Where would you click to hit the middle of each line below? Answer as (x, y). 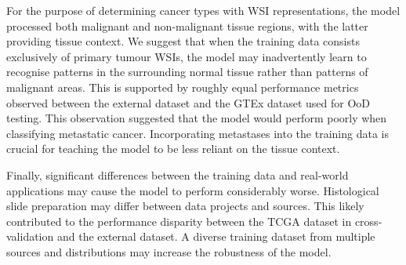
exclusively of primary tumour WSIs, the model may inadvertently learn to (187, 56)
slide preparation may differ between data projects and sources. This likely (185, 206)
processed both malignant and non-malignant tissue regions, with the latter (187, 25)
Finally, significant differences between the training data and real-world (178, 174)
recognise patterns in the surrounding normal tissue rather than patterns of (187, 72)
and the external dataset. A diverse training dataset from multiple (216, 236)
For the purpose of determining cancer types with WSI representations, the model (203, 10)
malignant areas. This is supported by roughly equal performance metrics (183, 87)
